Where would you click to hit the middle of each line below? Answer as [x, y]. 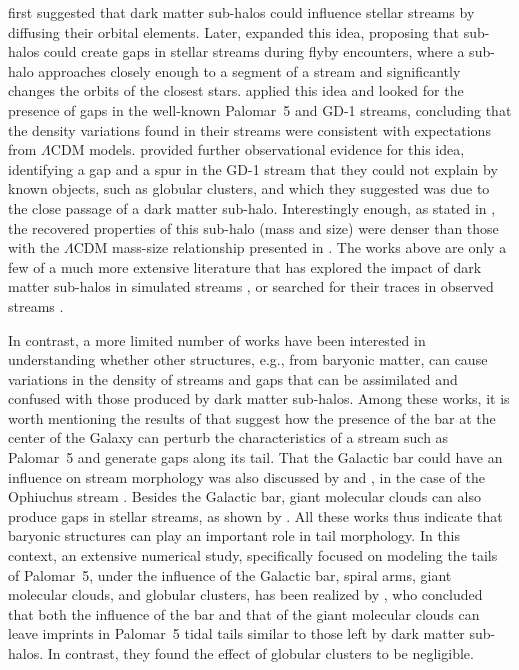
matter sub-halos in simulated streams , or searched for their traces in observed [251, 286]
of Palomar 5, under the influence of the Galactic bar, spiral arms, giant [230, 574]
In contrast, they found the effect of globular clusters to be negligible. [260, 653]
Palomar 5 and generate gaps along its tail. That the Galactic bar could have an [255, 457]
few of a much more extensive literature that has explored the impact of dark [245, 266]
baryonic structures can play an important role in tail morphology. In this [234, 535]
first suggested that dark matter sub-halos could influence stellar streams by [241, 12]
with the [34, 247]
